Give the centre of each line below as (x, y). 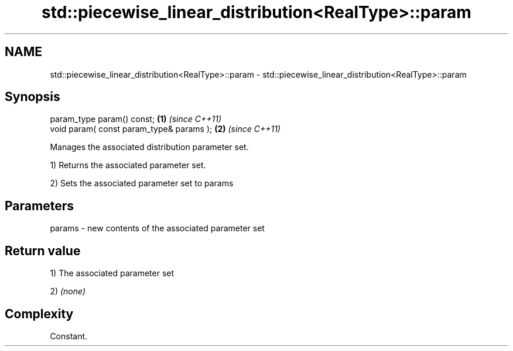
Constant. (69, 336)
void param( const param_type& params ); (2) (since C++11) (165, 129)
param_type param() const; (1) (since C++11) (136, 119)
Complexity (39, 314)
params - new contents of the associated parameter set (157, 228)
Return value (43, 251)
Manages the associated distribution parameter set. (149, 147)
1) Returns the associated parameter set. (128, 165)
